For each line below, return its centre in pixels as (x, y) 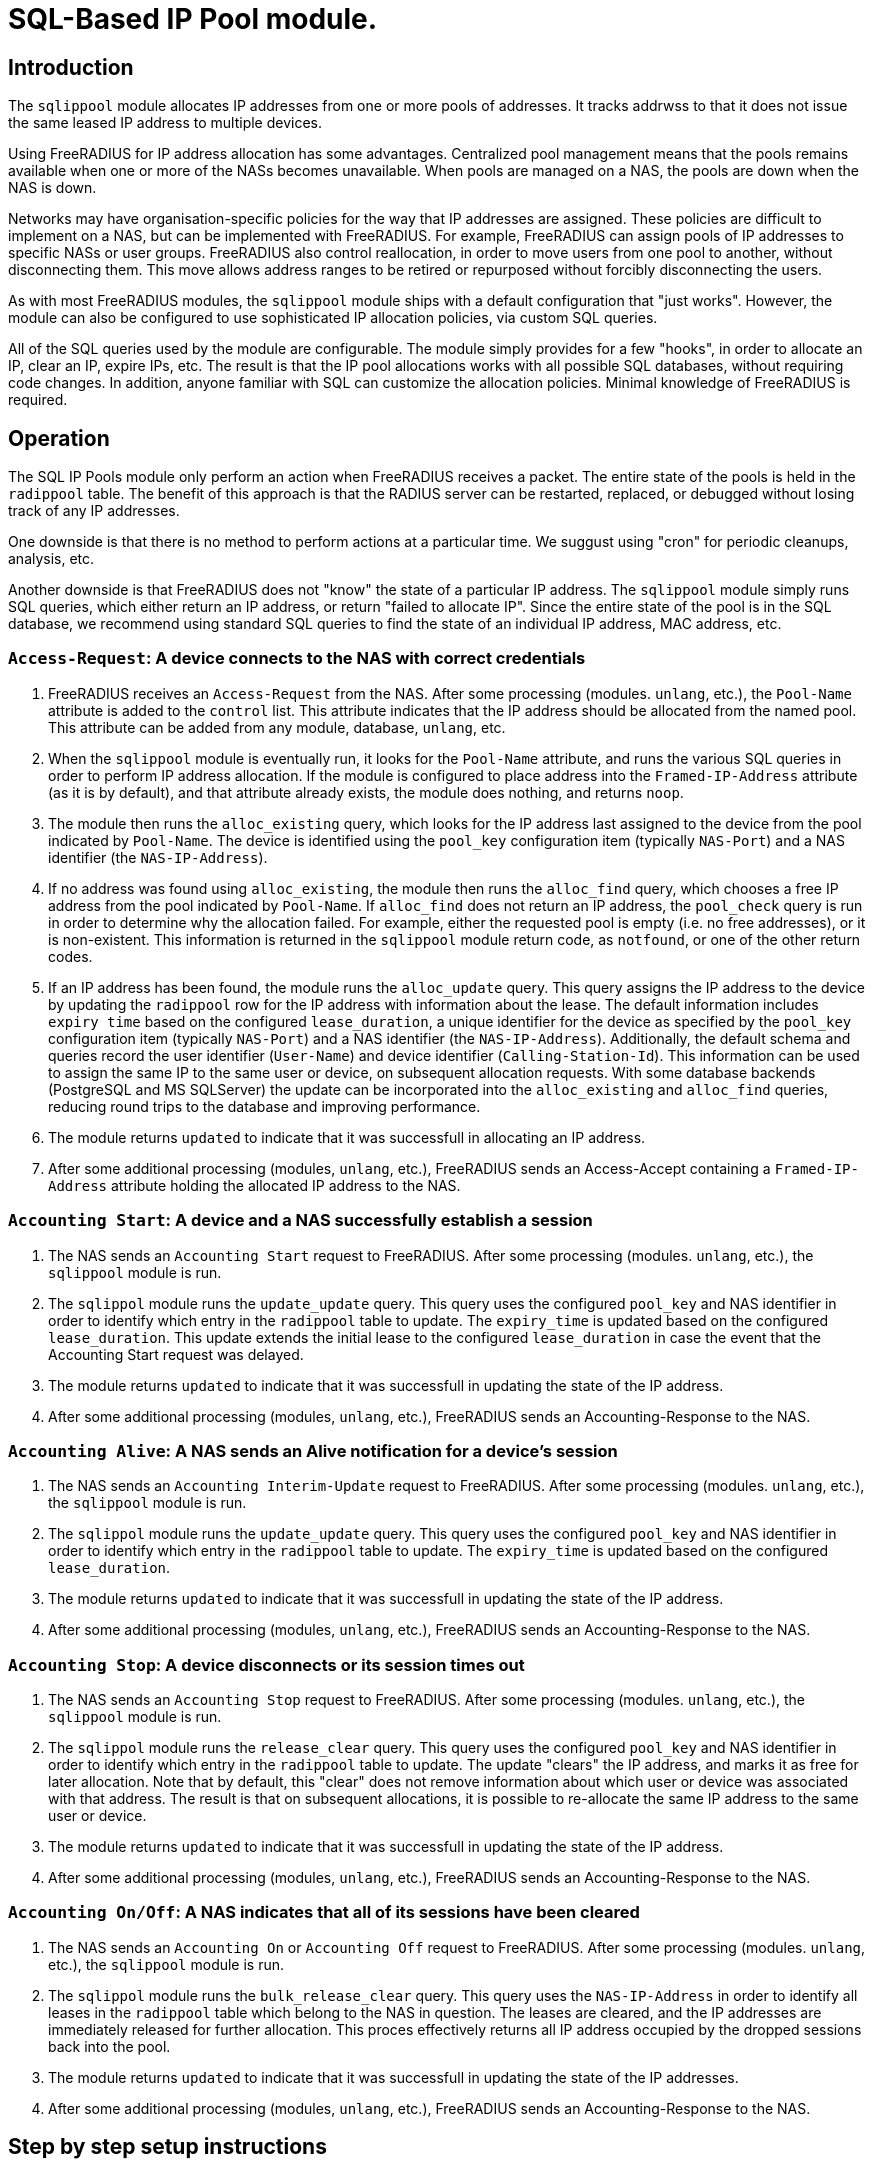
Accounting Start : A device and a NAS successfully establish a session (300, 1220)
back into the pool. (109, 2046)
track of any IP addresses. (94, 511)
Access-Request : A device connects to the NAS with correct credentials (297, 658)
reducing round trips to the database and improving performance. (264, 1106)
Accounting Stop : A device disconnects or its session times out (266, 1664)
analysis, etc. (51, 559)
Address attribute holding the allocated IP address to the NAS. (254, 1185)
